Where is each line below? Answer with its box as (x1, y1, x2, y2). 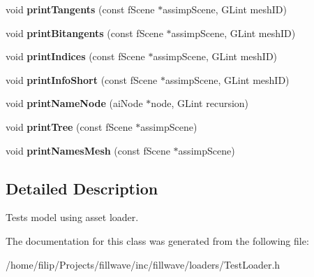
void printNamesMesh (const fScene (6, 143, 170, 157)
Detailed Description (6, 177, 158, 199)
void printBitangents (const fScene (6, 25, 163, 40)
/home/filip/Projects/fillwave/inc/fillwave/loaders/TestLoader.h (6, 257, 281, 271)
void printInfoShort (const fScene (6, 72, 158, 87)
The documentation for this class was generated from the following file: (6, 233, 309, 248)
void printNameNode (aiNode (6, 96, 143, 111)
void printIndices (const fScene (6, 49, 145, 64)
